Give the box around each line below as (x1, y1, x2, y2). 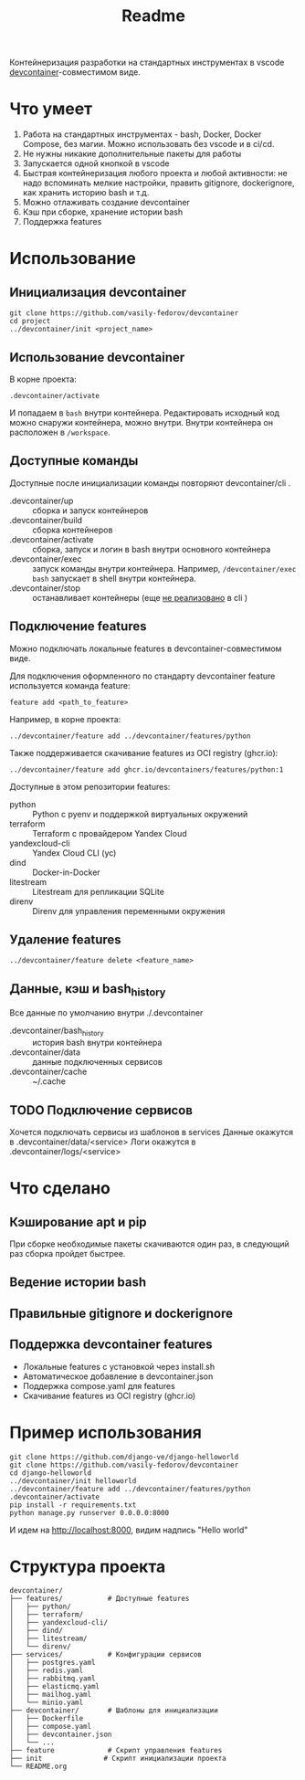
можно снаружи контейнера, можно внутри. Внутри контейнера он (9, 416, 274, 427)
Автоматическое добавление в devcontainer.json (22, 1371, 214, 1382)
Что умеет (9, 99, 93, 120)
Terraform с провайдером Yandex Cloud (32, 827, 187, 838)
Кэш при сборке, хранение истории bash (22, 206, 184, 217)
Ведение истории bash (9, 1275, 147, 1290)
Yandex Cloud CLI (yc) (32, 847, 117, 858)
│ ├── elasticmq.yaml (9, 1682, 100, 1691)
